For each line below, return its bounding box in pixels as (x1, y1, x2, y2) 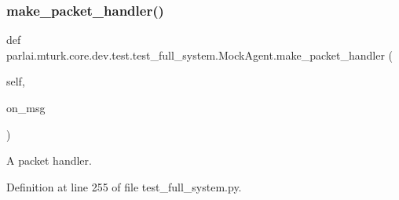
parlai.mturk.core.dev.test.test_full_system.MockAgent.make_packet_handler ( (6, 46, 394, 63)
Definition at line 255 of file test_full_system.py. (6, 178, 242, 195)
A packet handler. (6, 152, 92, 169)
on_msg (6, 100, 46, 115)
